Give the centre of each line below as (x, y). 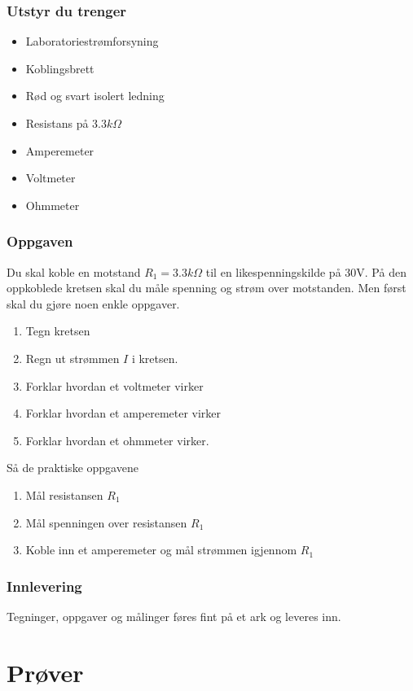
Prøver (45, 672)
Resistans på (57, 123)
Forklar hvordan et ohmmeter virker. (117, 440)
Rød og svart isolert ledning (95, 96)
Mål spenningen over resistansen (106, 522)
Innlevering (44, 586)
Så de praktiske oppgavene (72, 468)
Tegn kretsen (58, 331)
